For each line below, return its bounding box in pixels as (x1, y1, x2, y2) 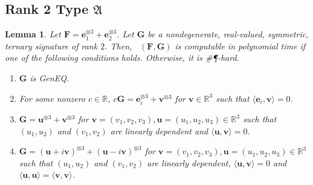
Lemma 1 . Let (5, 28, 61, 40)
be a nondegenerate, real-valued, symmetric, (147, 28, 309, 40)
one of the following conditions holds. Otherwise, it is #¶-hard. (5, 51, 239, 64)
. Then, (105, 39, 132, 52)
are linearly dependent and (110, 124, 208, 137)
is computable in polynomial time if (175, 39, 305, 52)
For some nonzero (19, 92, 86, 104)
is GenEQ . (30, 71, 69, 84)
